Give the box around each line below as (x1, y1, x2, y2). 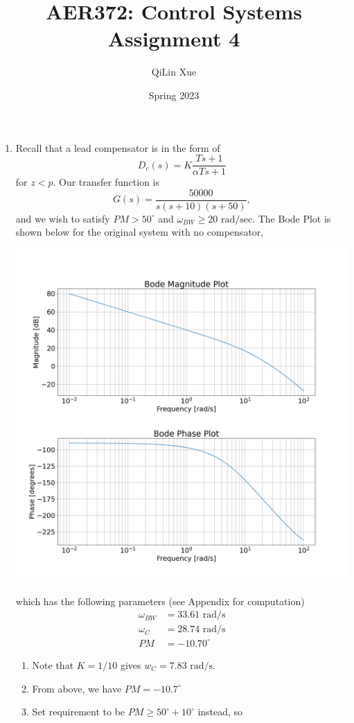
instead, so (197, 704, 243, 719)
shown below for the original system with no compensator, (15, 225, 264, 239)
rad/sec (220, 214, 253, 225)
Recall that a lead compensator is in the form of (15, 140, 220, 155)
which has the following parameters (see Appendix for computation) (15, 593, 305, 608)
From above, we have (32, 681, 122, 695)
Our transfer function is (59, 175, 159, 189)
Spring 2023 (148, 87, 200, 102)
